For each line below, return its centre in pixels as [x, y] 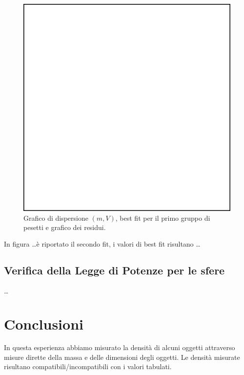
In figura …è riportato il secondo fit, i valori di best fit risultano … [102, 243]
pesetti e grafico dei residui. [65, 227]
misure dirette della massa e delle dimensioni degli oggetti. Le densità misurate [122, 357]
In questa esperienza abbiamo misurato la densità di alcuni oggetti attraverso [120, 347]
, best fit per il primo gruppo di [163, 218]
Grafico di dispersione [56, 218]
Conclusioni [44, 324]
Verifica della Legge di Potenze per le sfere [114, 270]
